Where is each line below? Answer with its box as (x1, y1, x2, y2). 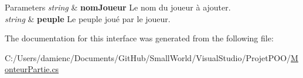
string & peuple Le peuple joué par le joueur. (5, 12, 171, 24)
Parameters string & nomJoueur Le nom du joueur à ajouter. (5, 1, 231, 13)
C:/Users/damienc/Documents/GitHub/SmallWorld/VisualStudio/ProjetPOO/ (5, 51, 291, 63)
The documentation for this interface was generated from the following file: (5, 32, 274, 44)
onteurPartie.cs (5, 63, 59, 75)
